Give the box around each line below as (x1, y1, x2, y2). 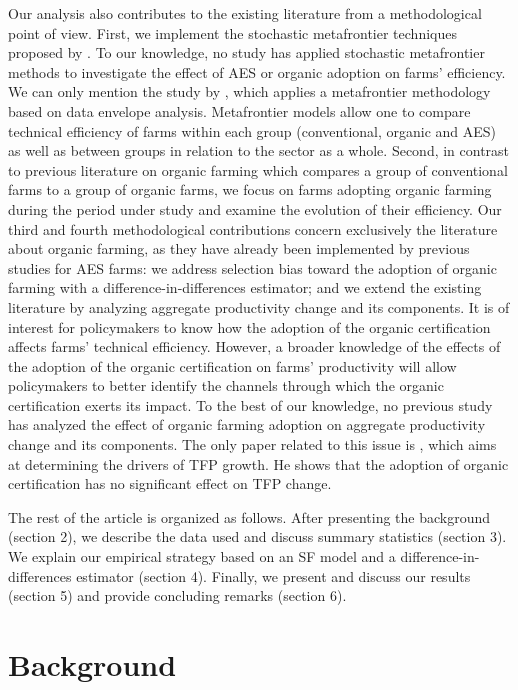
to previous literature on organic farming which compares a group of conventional (8, 159, 508, 180)
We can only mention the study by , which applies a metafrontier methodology (8, 81, 491, 102)
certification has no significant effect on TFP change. (8, 473, 332, 494)
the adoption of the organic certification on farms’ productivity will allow (8, 355, 457, 376)
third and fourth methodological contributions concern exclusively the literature (8, 218, 498, 239)
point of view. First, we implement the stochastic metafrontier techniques (8, 22, 457, 43)
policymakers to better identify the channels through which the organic (8, 375, 444, 396)
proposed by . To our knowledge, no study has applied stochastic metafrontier (8, 42, 485, 63)
